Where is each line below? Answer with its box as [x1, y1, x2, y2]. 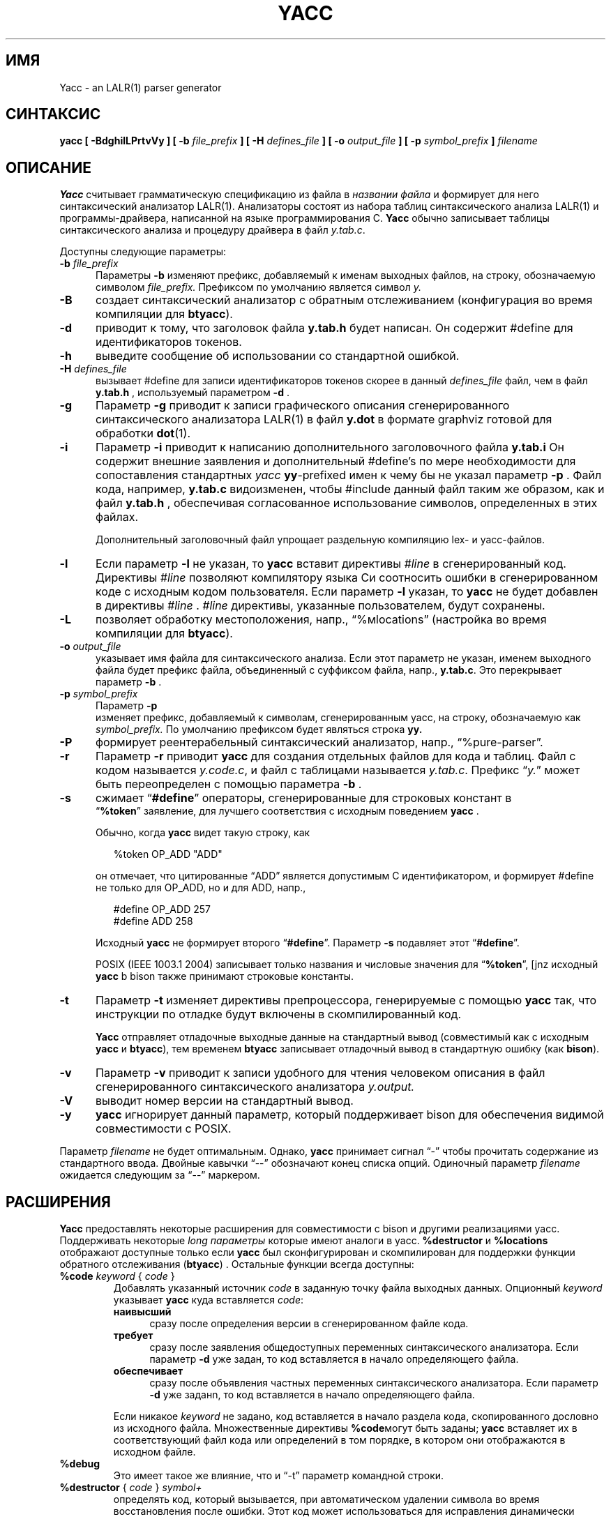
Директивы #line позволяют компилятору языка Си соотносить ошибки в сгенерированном [95, 570, 598, 585]
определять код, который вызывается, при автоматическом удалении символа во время [113, 1493, 540, 1506]
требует [113, 1329, 153, 1342]
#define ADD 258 [113, 915, 193, 928]
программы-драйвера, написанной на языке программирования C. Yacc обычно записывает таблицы [59, 212, 550, 225]
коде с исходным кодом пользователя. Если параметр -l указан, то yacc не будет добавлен [95, 584, 598, 599]
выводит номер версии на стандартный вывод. [95, 1094, 354, 1108]
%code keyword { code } [59, 1270, 175, 1283]
